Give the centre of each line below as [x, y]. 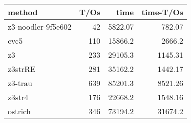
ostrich [19, 111]
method [23, 12]
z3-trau [20, 83]
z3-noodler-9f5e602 [40, 26]
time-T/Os [162, 12]
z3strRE [22, 69]
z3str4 [18, 97]
